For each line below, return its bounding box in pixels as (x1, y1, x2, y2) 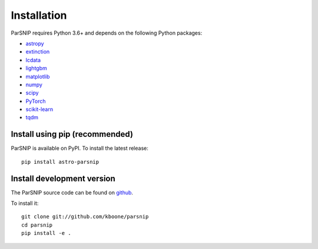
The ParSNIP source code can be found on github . (11, 189, 134, 196)
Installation (11, 9, 67, 22)
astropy (25, 40, 44, 47)
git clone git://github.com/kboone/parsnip (21, 213, 149, 220)
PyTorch (25, 97, 46, 105)
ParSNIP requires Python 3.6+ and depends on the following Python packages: (11, 29, 203, 36)
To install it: (11, 200, 39, 207)
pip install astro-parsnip (21, 159, 100, 165)
